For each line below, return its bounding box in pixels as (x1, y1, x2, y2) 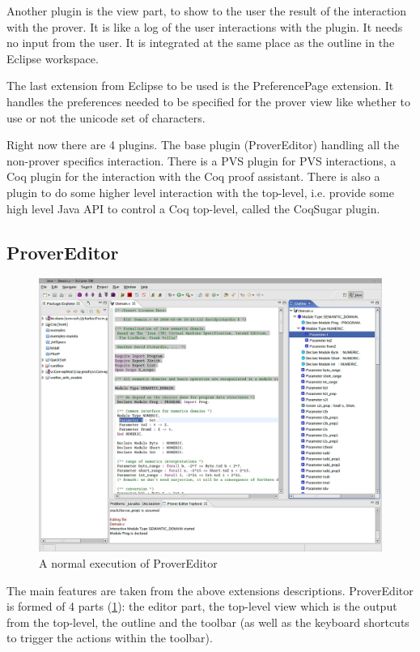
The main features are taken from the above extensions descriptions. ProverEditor (6, 581, 414, 598)
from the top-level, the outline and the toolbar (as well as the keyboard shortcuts (6, 613, 409, 630)
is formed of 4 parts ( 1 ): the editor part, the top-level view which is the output (6, 598, 397, 615)
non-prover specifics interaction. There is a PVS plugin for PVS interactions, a (6, 152, 397, 169)
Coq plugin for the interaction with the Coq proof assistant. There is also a (6, 168, 380, 185)
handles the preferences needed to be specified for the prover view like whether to (6, 92, 410, 109)
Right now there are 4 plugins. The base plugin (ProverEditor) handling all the (6, 136, 400, 153)
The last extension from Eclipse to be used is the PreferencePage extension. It (6, 77, 394, 94)
